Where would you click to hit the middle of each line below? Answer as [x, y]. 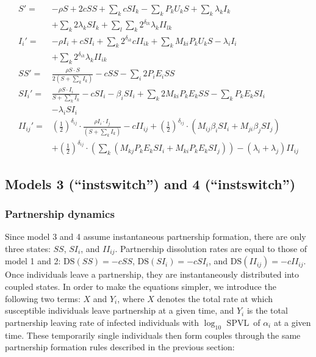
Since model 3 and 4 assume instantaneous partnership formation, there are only [156, 236]
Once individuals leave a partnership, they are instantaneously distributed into [152, 274]
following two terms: [43, 298]
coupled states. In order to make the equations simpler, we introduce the [141, 286]
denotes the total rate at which [215, 298]
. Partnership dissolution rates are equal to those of [211, 248]
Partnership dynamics [60, 213]
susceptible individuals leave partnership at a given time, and [120, 310]
